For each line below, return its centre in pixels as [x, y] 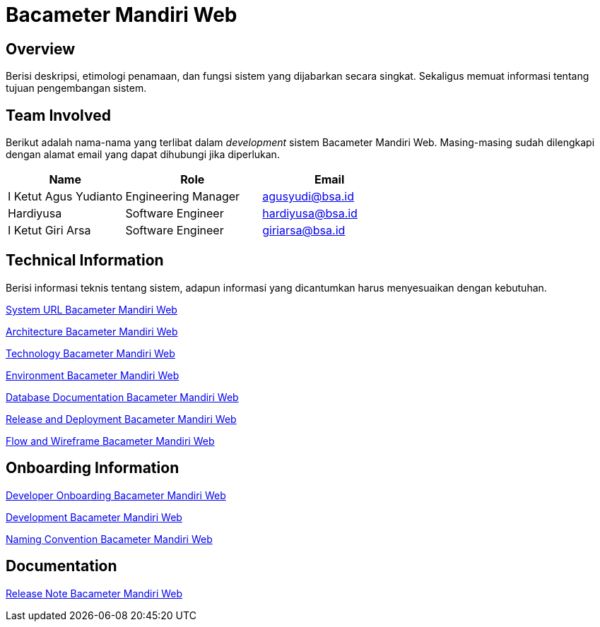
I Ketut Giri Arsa [49, 231]
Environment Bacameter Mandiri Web [93, 375]
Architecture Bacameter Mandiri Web [92, 331]
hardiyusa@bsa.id [310, 214]
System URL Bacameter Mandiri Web [92, 309]
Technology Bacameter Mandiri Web [90, 353]
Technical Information [85, 261]
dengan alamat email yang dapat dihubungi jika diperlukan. [143, 155]
